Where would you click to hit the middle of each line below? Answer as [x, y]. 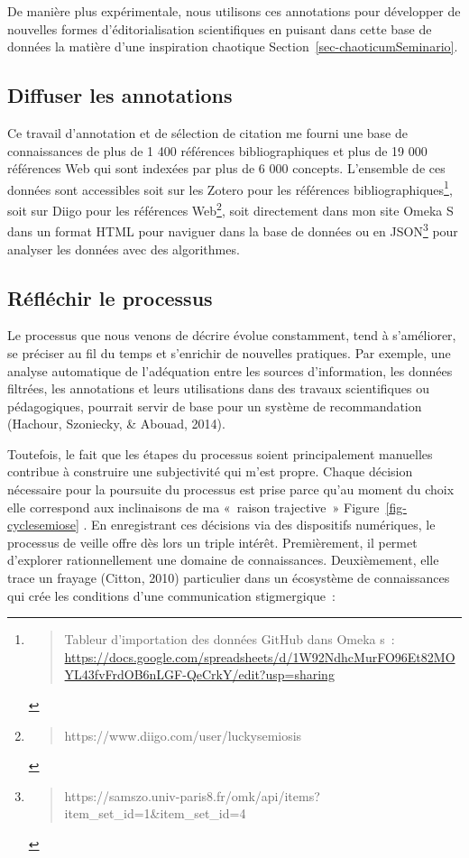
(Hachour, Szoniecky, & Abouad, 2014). [116, 424]
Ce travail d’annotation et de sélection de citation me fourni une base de [207, 132]
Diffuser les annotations [120, 95]
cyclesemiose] [43, 525]
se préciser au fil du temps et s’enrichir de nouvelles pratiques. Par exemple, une [229, 352]
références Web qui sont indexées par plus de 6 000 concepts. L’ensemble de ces [226, 168]
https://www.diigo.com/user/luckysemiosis [183, 735]
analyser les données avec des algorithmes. [124, 249]
